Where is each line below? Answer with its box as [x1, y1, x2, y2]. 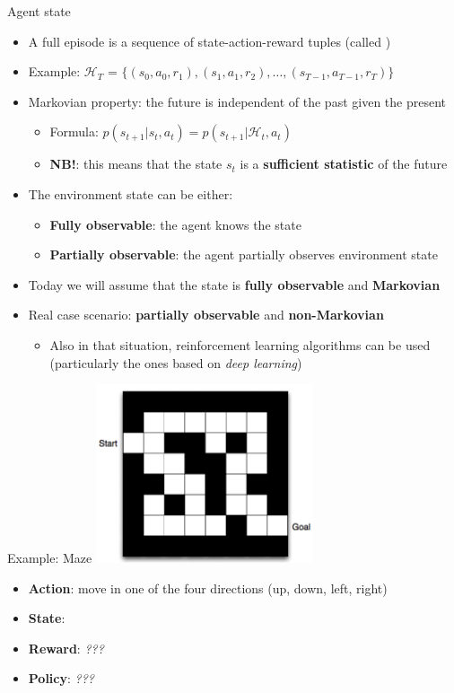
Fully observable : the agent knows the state [49, 215, 301, 233]
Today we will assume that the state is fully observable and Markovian [28, 275, 441, 294]
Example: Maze [7, 548, 92, 567]
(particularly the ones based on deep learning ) [49, 353, 302, 372]
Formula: [49, 122, 99, 141]
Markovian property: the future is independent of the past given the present [28, 92, 446, 110]
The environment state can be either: [28, 184, 233, 203]
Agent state [7, 2, 71, 20]
